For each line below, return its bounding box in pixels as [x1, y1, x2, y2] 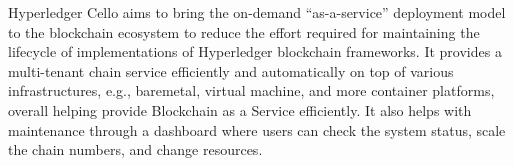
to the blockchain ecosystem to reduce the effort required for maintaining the [8, 21, 480, 42]
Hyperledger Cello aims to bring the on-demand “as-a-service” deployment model [8, 2, 506, 22]
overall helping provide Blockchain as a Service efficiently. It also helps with [8, 99, 472, 120]
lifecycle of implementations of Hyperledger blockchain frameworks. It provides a [8, 41, 502, 62]
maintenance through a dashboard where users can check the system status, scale [8, 119, 506, 140]
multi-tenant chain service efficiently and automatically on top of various [8, 60, 454, 81]
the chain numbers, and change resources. [8, 139, 263, 160]
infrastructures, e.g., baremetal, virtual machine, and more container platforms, [8, 80, 495, 101]
